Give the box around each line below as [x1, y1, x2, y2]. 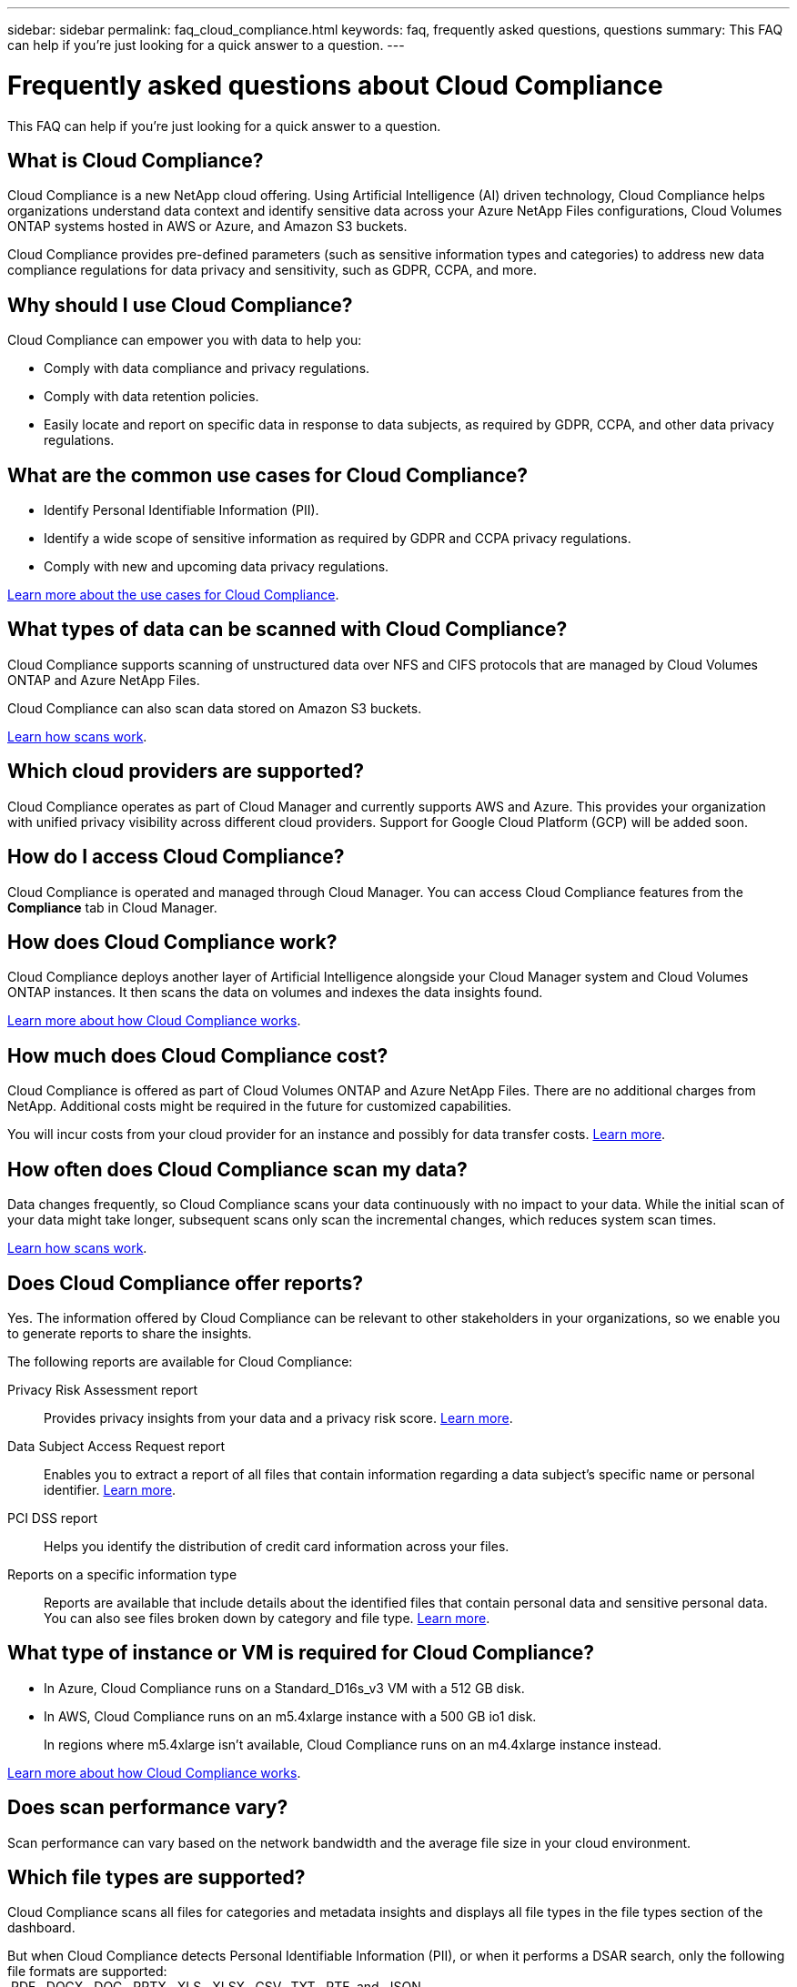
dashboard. [7, 1920, 76, 1936]
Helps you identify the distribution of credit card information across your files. [44, 1538, 509, 1554]
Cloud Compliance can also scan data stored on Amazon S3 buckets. [7, 700, 422, 716]
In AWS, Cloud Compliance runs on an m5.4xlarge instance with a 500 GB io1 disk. [44, 1708, 537, 1724]
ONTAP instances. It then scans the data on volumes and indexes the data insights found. [7, 984, 543, 1001]
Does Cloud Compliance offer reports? [7, 1271, 363, 1295]
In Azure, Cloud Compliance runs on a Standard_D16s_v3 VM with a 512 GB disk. [44, 1679, 525, 1696]
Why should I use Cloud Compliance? [7, 293, 353, 317]
